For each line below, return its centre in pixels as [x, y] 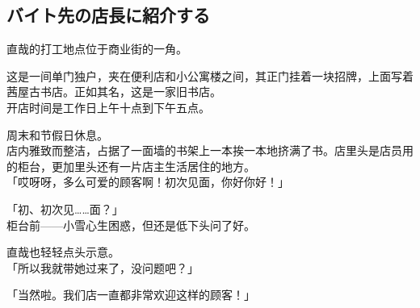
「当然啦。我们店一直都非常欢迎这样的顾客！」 [131, 295]
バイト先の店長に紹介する [108, 15]
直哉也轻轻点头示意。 [63, 252]
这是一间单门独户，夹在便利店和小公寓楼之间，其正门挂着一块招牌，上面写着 [210, 75]
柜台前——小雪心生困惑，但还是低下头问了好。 [131, 225]
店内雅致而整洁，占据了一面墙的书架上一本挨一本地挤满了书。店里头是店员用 [210, 150]
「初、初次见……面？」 [65, 208]
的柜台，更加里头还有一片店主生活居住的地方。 [131, 166]
